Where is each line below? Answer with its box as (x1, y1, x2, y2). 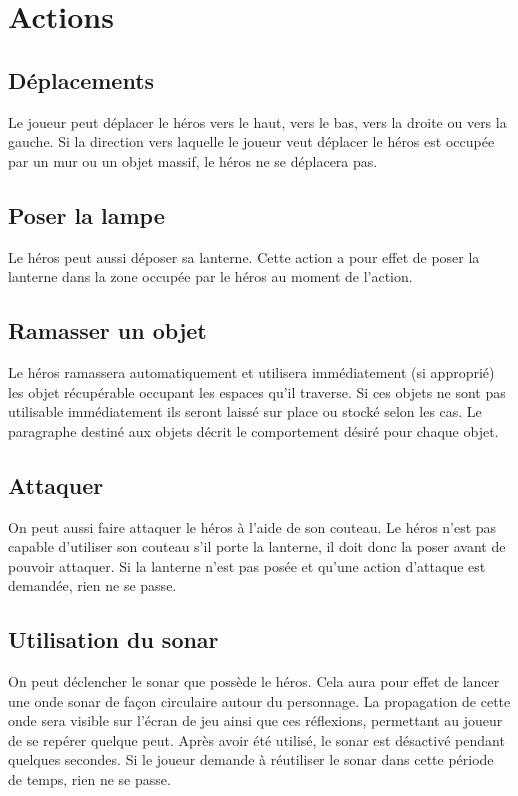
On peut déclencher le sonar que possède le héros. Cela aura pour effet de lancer (8, 671, 500, 692)
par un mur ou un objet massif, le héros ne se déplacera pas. (8, 150, 378, 171)
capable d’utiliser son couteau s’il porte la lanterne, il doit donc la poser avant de (8, 536, 506, 557)
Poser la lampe (8, 199, 165, 230)
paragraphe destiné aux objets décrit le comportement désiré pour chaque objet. (8, 420, 499, 441)
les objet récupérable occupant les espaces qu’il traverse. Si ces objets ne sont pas (8, 381, 506, 402)
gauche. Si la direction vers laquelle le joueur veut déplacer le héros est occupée (8, 131, 495, 152)
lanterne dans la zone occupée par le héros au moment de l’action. (8, 266, 413, 287)
